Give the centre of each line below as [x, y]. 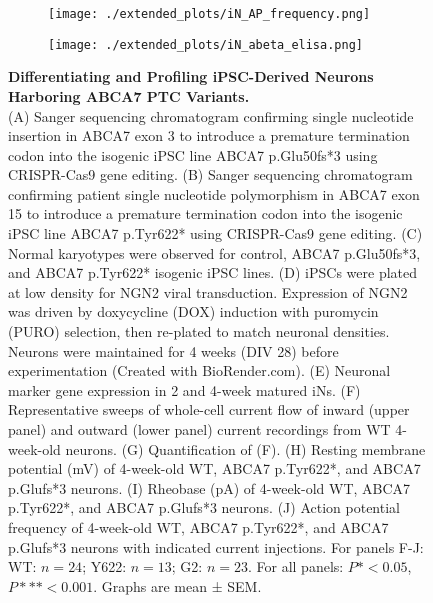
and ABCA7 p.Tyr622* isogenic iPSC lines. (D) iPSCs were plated [213, 272]
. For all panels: [295, 566]
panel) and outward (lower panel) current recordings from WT [199, 429]
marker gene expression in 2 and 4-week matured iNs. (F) [184, 389]
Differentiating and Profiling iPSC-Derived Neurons [191, 76]
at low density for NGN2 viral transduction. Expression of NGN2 [208, 291]
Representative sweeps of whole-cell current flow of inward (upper [209, 409]
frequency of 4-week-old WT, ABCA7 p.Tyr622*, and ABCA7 [198, 526]
